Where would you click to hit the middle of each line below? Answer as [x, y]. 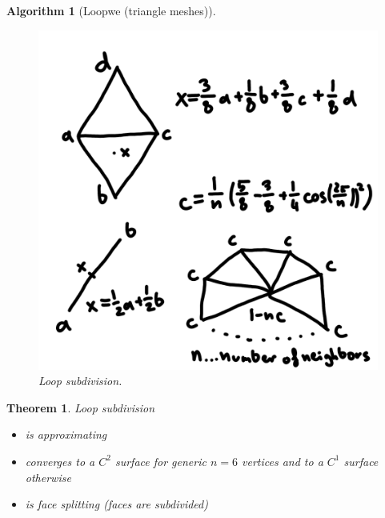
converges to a [60, 461]
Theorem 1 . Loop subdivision [81, 407]
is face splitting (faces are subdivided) [116, 504]
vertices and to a [283, 461]
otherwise [48, 477]
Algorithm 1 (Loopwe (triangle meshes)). [111, 10]
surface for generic [160, 461]
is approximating [66, 434]
